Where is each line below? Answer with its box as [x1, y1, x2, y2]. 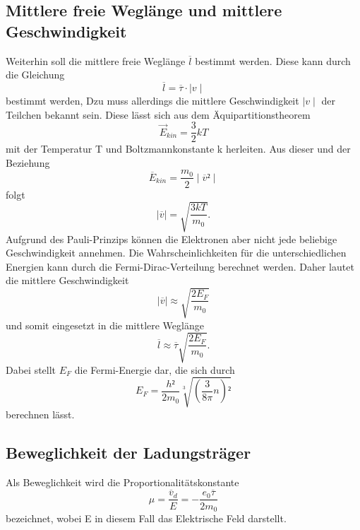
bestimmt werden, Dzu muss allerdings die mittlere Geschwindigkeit [6, 93, 299, 107]
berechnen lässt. [6, 406, 75, 421]
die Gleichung [6, 67, 65, 82]
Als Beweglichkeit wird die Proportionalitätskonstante [6, 474, 239, 489]
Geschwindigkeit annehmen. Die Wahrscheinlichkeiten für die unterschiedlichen [6, 245, 347, 260]
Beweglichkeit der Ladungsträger [6, 441, 251, 463]
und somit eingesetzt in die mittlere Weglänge [6, 317, 204, 332]
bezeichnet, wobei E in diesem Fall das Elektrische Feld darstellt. [6, 510, 287, 525]
